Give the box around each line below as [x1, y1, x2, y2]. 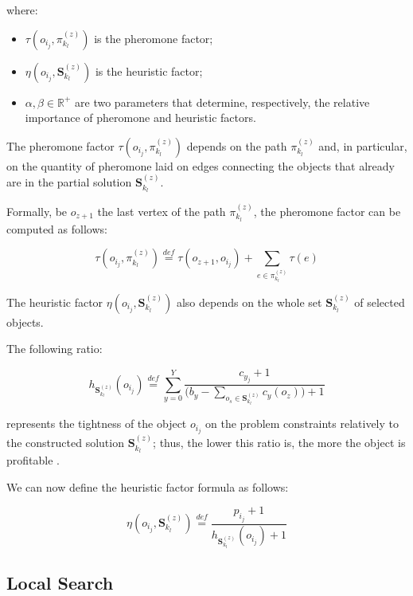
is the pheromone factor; [94, 29, 213, 46]
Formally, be [6, 202, 68, 219]
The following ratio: [6, 340, 103, 357]
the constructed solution [6, 434, 124, 451]
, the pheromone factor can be [253, 202, 401, 219]
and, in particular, [318, 137, 407, 154]
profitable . [6, 451, 60, 468]
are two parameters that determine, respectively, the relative [75, 93, 370, 110]
